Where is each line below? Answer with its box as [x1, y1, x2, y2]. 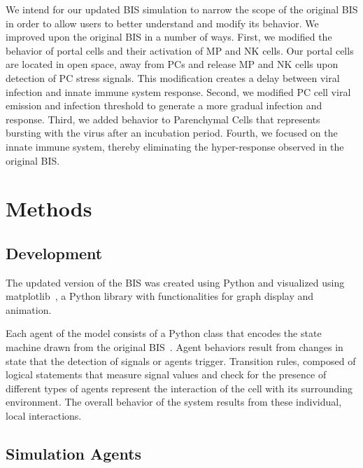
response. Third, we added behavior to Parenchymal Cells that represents [6, 111, 320, 126]
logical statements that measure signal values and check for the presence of [6, 367, 327, 382]
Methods [6, 194, 92, 223]
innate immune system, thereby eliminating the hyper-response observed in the [6, 139, 344, 153]
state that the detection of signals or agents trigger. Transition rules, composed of [6, 353, 356, 368]
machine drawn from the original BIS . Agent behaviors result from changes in [6, 340, 343, 355]
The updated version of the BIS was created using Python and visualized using [6, 275, 345, 289]
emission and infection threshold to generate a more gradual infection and [6, 98, 322, 113]
